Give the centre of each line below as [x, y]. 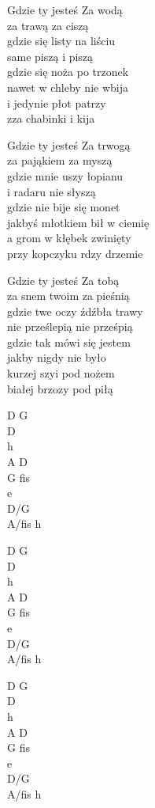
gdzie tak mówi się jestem [69, 341]
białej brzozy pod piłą [60, 388]
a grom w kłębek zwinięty [69, 238]
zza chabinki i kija [51, 118]
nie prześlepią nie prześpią [70, 326]
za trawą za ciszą [48, 25]
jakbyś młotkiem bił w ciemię [78, 222]
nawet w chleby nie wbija [68, 87]
